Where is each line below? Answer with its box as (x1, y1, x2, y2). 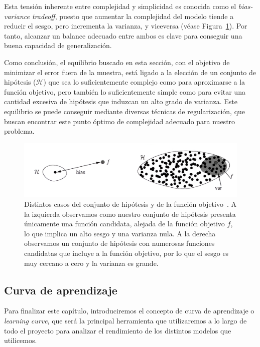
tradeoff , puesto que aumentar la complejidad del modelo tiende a (32, 11, 234, 21)
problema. (4, 126, 35, 136)
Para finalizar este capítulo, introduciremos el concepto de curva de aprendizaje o (4, 305, 254, 316)
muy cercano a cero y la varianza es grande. (24, 257, 159, 268)
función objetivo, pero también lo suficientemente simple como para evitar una (4, 86, 245, 97)
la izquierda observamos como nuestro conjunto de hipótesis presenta (24, 208, 236, 219)
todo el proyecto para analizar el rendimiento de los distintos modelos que (4, 325, 231, 335)
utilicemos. (4, 335, 37, 345)
